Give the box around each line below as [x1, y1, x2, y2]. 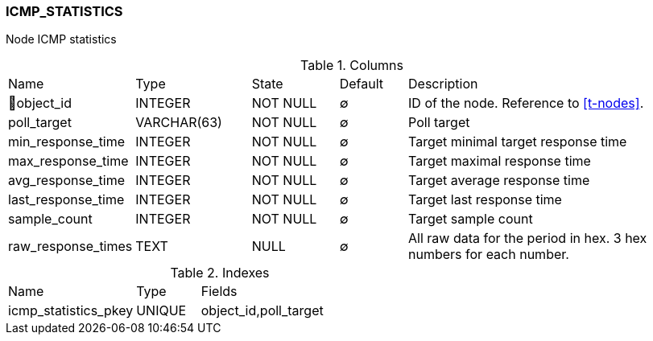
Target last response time [408, 191, 562, 208]
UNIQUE [136, 302, 187, 319]
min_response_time [8, 134, 126, 150]
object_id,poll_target [200, 302, 324, 319]
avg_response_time [8, 172, 125, 189]
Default [339, 76, 383, 92]
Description [408, 76, 478, 92]
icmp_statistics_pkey [8, 302, 134, 319]
